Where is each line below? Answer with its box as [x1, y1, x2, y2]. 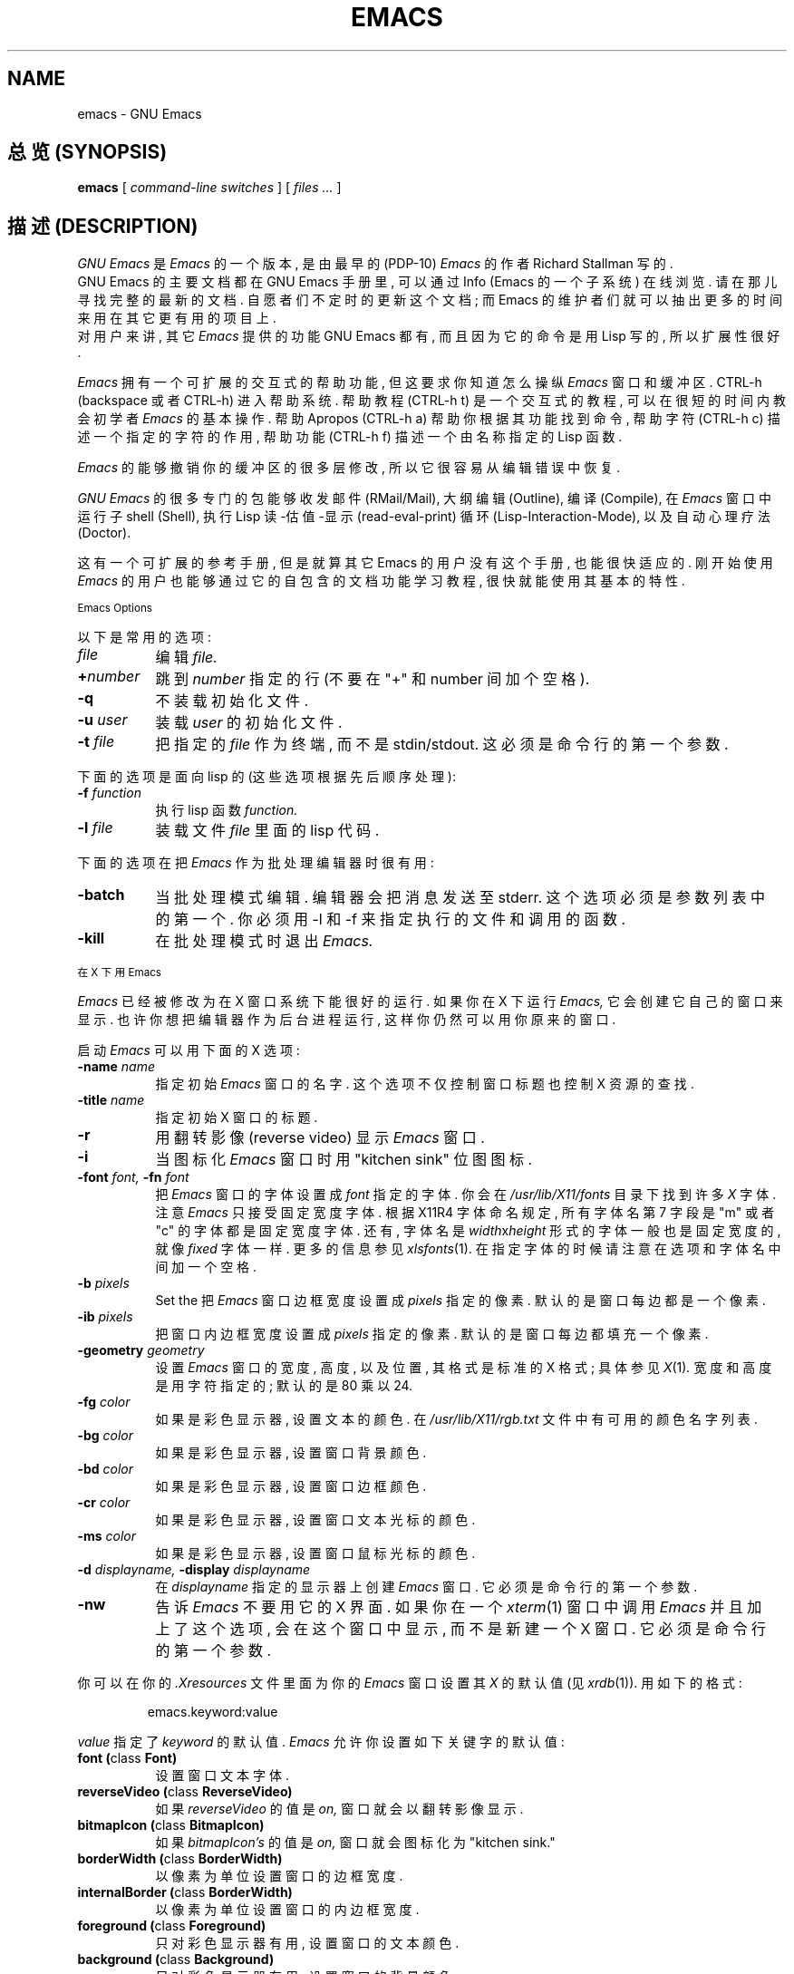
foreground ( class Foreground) [77, 1918, 266, 1934]
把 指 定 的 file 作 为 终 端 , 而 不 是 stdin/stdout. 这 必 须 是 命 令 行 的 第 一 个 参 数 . [155, 735, 729, 754]
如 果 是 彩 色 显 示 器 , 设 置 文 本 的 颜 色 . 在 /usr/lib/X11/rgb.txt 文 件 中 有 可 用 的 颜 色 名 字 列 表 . [155, 1411, 758, 1427]
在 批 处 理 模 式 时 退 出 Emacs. [155, 932, 373, 951]
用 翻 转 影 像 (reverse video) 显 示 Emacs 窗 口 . [155, 1128, 485, 1147]
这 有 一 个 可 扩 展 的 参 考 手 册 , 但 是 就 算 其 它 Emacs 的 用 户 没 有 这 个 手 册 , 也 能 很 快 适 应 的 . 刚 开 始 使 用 [77, 555, 773, 571]
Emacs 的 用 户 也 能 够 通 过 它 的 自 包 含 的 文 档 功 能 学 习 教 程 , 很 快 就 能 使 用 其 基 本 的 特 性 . [77, 573, 685, 589]
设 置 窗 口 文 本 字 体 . [155, 1767, 289, 1784]
